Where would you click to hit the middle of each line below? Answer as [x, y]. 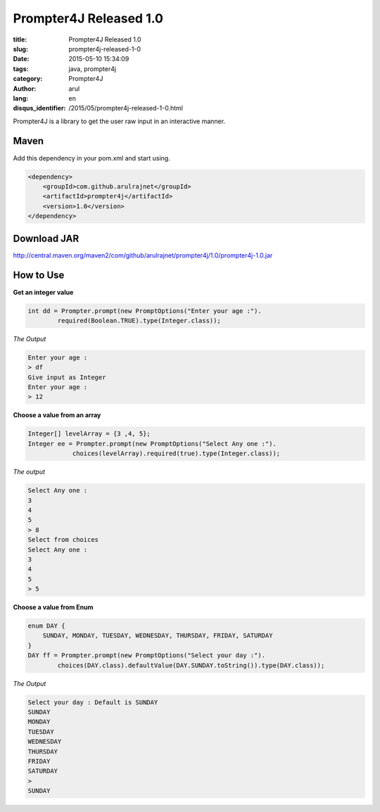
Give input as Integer [67, 377]
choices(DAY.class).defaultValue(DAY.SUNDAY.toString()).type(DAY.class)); [191, 665]
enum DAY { [46, 626]
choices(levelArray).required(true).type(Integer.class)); [176, 453]
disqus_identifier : [39, 108]
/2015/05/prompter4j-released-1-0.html [126, 108]
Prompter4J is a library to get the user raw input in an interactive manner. [119, 121]
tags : [21, 69]
